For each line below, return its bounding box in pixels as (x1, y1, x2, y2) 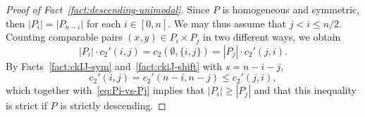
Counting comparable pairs (6, 29, 123, 44)
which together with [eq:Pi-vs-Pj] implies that (6, 83, 205, 97)
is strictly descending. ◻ (60, 98, 166, 113)
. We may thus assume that (168, 15, 287, 30)
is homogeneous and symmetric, (222, 2, 360, 16)
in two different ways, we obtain (203, 29, 341, 44)
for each (87, 15, 121, 30)
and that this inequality (254, 83, 357, 97)
